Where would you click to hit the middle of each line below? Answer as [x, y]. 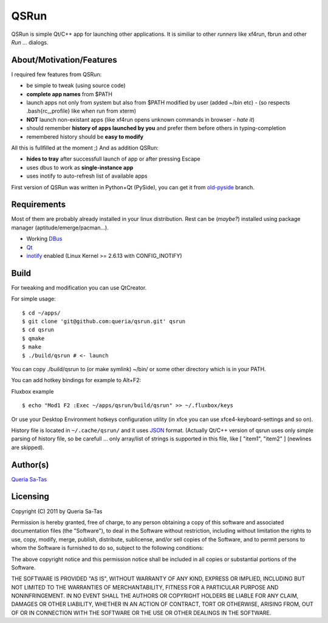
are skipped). [28, 447]
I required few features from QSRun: [56, 74]
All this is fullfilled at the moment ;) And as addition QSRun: [85, 148]
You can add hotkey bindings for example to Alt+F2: [76, 380]
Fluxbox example [32, 391]
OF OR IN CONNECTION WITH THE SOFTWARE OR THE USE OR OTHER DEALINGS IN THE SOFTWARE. [141, 613]
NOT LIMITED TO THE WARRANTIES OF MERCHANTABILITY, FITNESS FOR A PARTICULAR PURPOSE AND [145, 587]
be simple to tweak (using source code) [76, 86]
